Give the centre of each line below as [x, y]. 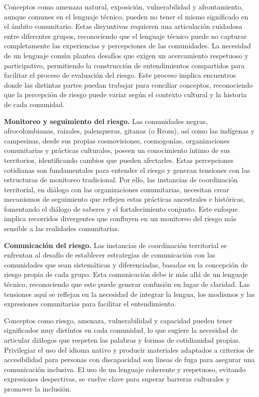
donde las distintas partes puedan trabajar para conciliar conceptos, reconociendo [129, 84]
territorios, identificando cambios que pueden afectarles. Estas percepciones [119, 160]
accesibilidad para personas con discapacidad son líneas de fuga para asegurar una [129, 359]
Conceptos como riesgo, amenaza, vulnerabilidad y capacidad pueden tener [118, 320]
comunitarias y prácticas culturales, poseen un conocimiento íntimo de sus [117, 150]
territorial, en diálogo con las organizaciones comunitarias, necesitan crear [117, 189]
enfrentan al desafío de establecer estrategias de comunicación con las [110, 255]
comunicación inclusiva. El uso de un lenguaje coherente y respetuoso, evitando [125, 369]
